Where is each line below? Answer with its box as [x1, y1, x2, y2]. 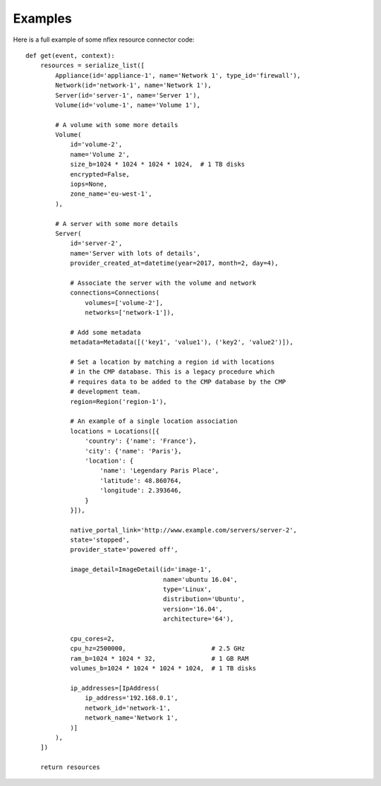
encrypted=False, [70, 170, 131, 178]
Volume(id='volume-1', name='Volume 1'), [55, 101, 201, 109]
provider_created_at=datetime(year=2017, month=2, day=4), [70, 259, 279, 268]
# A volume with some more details [55, 121, 179, 129]
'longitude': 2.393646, [99, 487, 183, 494]
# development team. [70, 388, 141, 395]
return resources [40, 763, 100, 771]
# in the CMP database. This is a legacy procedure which [70, 368, 275, 376]
